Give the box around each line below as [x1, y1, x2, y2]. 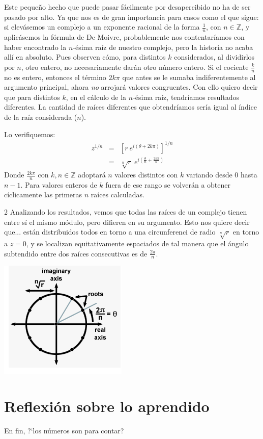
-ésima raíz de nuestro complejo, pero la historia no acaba [73, 41, 253, 52]
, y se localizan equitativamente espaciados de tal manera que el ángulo [26, 238, 249, 248]
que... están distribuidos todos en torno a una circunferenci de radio [4, 226, 216, 237]
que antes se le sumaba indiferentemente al [122, 71, 256, 82]
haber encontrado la [4, 41, 67, 52]
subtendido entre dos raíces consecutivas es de [4, 248, 148, 259]
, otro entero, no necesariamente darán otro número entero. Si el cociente [21, 61, 249, 72]
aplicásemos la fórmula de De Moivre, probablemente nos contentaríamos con [4, 32, 245, 42]
